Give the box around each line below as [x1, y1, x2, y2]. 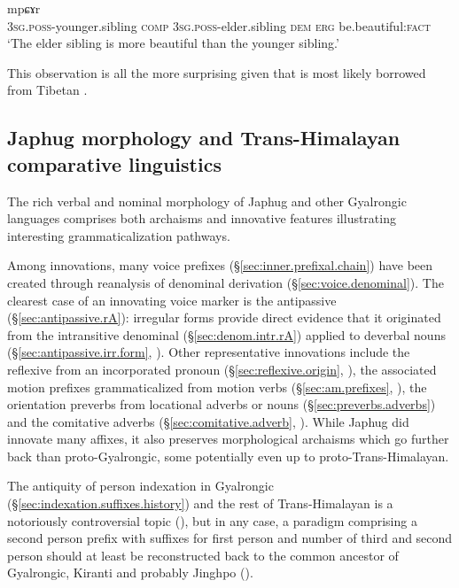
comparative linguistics [7, 150, 222, 177]
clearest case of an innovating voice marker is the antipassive [7, 290, 337, 309]
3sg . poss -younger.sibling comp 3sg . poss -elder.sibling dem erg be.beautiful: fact [7, 16, 432, 35]
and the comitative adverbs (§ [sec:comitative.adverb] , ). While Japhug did [7, 412, 409, 430]
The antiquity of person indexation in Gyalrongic [7, 476, 274, 495]
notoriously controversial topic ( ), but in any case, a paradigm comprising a [7, 511, 417, 530]
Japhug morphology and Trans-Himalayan [7, 124, 401, 151]
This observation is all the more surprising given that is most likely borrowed [7, 63, 426, 81]
